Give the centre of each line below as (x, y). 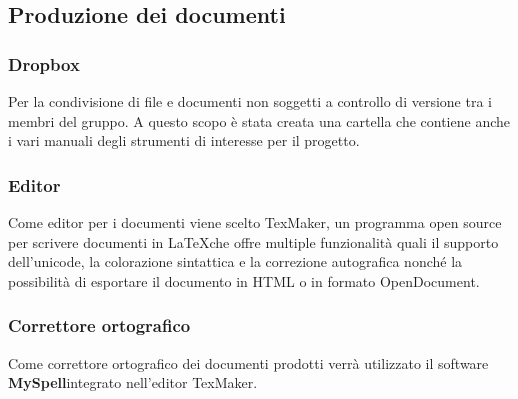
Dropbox (44, 63)
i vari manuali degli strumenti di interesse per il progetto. (184, 140)
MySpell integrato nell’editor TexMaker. (133, 382)
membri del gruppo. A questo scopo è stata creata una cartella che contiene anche (259, 120)
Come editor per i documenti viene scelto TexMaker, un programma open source (255, 222)
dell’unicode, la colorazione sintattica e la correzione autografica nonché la (235, 261)
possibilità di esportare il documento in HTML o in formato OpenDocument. (244, 280)
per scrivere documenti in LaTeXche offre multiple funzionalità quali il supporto (253, 241)
